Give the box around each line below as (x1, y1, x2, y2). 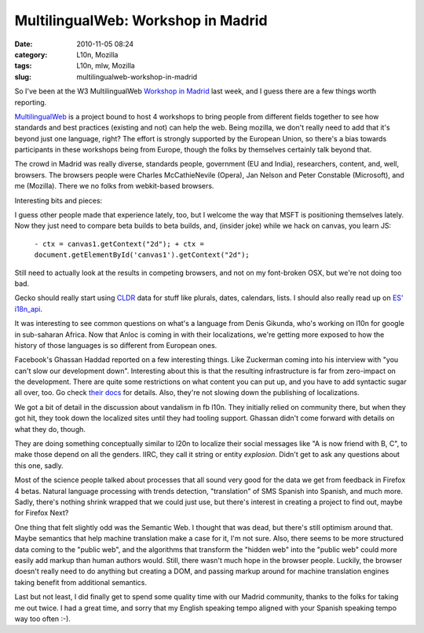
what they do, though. (14, 424, 86, 434)
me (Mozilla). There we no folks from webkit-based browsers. (14, 181, 214, 191)
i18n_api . (14, 304, 43, 313)
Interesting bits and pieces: (14, 196, 103, 205)
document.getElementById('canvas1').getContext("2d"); (34, 251, 250, 259)
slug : (14, 71, 31, 82)
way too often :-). (14, 613, 71, 624)
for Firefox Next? (14, 508, 69, 518)
